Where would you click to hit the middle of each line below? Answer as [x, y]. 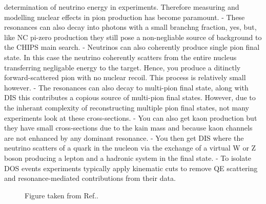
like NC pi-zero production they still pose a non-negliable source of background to [133, 37]
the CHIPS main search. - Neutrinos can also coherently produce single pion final [132, 47]
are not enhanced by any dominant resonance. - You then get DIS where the [124, 137]
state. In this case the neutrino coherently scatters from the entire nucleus [120, 57]
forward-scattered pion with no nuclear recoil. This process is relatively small [125, 77]
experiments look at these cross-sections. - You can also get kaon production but [131, 117]
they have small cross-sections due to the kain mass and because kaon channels [128, 128]
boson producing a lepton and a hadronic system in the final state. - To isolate [128, 157]
